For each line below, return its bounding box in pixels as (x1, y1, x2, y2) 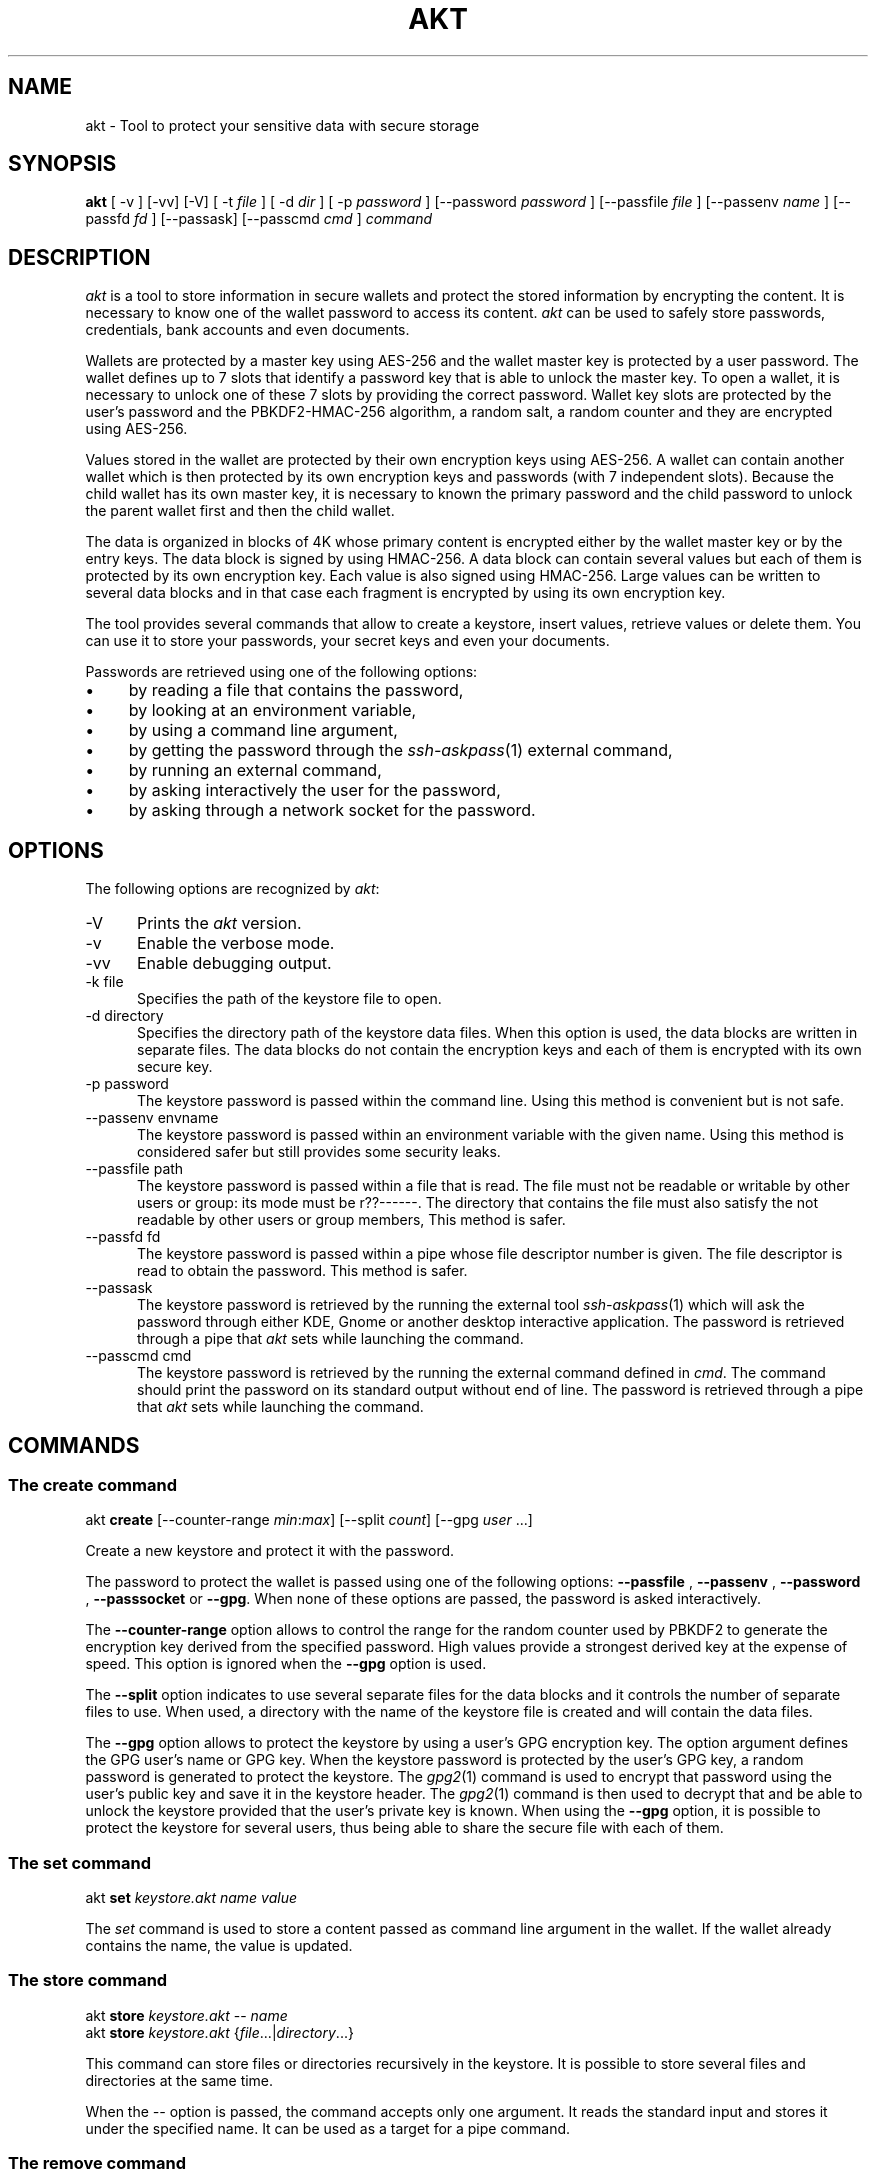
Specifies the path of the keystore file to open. (137, 990, 442, 1008)
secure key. (137, 1058, 213, 1076)
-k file (85, 973, 124, 991)
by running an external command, (128, 760, 382, 781)
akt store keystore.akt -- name (85, 2006, 288, 2024)
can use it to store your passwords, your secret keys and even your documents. (85, 632, 610, 650)
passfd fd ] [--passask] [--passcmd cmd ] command (85, 210, 433, 228)
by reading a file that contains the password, (128, 680, 464, 701)
